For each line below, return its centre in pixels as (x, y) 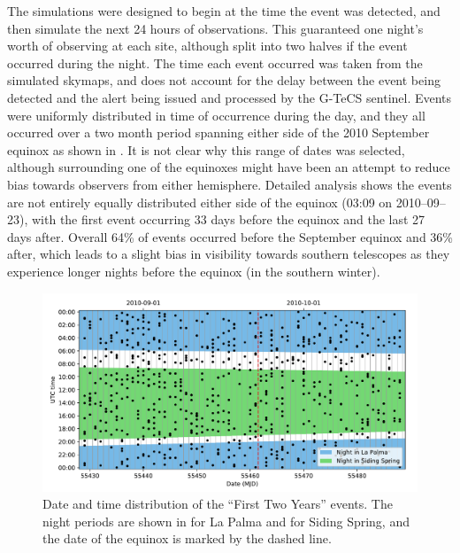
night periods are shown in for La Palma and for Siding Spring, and (226, 521)
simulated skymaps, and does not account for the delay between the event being (224, 80)
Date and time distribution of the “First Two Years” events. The (218, 504)
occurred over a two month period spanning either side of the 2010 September (218, 132)
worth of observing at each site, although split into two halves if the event (207, 46)
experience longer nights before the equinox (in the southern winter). (194, 271)
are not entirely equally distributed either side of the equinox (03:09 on (200, 202)
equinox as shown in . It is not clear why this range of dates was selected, (206, 149)
